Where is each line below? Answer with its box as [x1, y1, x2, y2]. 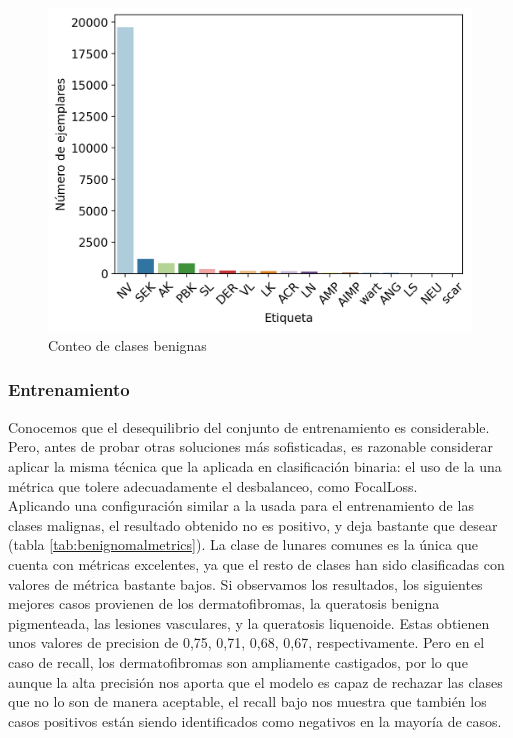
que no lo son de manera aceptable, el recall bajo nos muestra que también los [8, 691, 487, 712]
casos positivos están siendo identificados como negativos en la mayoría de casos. [8, 710, 502, 731]
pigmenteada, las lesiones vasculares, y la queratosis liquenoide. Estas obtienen [8, 612, 490, 633]
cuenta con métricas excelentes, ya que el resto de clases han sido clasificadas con [8, 553, 505, 574]
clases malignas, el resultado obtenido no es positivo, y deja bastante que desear [8, 514, 498, 535]
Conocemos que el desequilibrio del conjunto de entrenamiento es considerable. [8, 416, 490, 437]
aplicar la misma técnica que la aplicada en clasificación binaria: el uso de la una [8, 455, 502, 476]
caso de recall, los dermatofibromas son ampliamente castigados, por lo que [8, 651, 468, 672]
